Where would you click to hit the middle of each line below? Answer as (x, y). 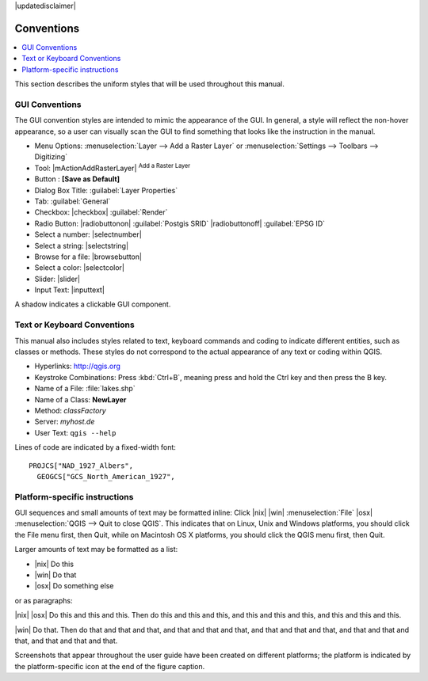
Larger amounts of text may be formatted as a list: (96, 550)
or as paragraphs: (44, 600)
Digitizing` (51, 157)
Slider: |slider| (57, 279)
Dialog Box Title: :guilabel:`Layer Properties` (106, 190)
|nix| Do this (54, 564)
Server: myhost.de (65, 422)
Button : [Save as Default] (77, 179)
